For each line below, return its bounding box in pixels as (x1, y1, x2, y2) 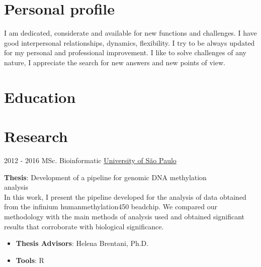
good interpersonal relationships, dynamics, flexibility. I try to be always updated (4, 37, 255, 48)
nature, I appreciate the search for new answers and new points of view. (4, 57, 225, 67)
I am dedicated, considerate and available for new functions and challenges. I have (4, 28, 257, 38)
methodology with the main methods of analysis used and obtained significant (4, 211, 244, 221)
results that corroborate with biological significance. (4, 221, 164, 231)
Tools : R (16, 254, 44, 265)
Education (4, 86, 76, 107)
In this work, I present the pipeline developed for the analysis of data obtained (4, 191, 246, 202)
